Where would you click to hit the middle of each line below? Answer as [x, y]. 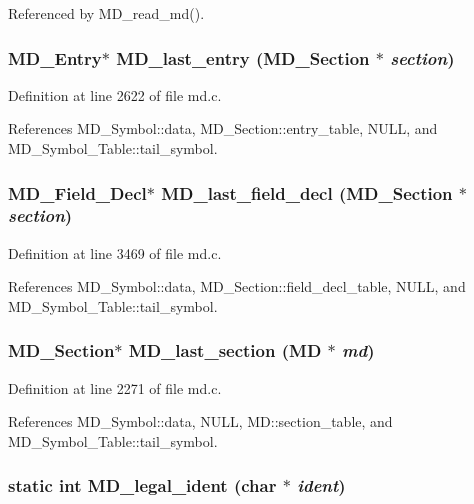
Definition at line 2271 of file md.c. [115, 387]
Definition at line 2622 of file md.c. [115, 94]
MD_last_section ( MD [225, 350]
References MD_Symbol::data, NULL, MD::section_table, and [200, 421]
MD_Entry [55, 57]
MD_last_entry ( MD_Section [243, 57]
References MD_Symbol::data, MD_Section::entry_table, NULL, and [223, 128]
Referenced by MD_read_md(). [106, 13]
